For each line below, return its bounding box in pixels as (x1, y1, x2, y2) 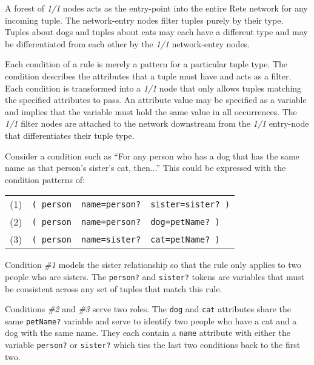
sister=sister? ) (150, 199, 230, 209)
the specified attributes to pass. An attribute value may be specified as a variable (5, 93, 307, 106)
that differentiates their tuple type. (5, 129, 135, 141)
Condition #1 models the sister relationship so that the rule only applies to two (5, 258, 301, 271)
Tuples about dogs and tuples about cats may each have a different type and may (5, 25, 308, 38)
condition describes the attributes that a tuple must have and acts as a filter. (5, 69, 292, 82)
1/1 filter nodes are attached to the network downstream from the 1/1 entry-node (5, 117, 309, 130)
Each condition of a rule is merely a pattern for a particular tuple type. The (5, 58, 288, 70)
